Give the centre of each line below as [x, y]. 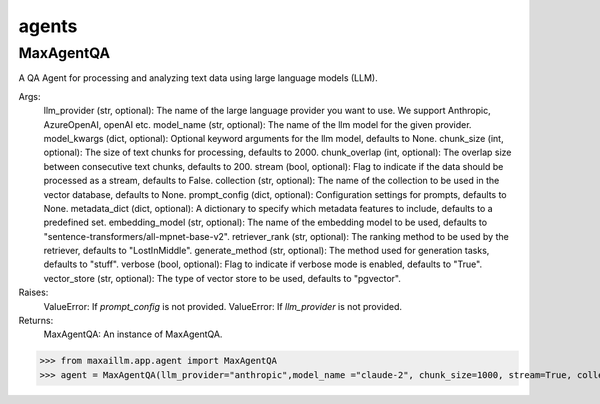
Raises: [33, 292]
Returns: [36, 321]
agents [48, 26]
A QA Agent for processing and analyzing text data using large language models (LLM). [198, 78]
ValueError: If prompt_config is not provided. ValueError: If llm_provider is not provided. [223, 306]
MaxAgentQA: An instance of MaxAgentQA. [133, 334]
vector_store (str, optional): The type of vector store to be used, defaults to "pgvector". [222, 278]
